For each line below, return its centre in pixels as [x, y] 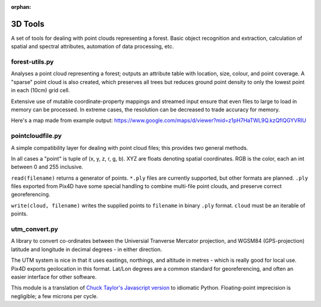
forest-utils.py [32, 62]
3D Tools [28, 24]
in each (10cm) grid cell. [40, 90]
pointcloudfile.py [36, 136]
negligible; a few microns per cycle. [54, 296]
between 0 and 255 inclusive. [47, 167]
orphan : [21, 7]
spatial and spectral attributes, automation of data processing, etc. [92, 46]
